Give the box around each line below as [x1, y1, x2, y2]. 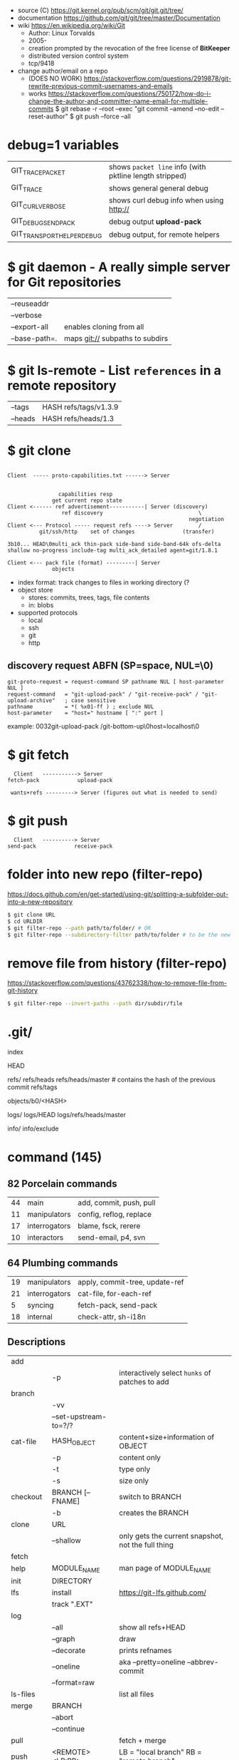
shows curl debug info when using [109, 195, 224, 205]
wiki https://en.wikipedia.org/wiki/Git [17, 21, 126, 29]
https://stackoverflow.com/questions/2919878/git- [84, 74, 231, 83]
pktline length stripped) [109, 170, 187, 180]
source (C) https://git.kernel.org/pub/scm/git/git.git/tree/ [17, 6, 184, 14]
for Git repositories [7, 274, 122, 290]
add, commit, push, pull [78, 1198, 156, 1208]
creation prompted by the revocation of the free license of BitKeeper [28, 44, 230, 52]
